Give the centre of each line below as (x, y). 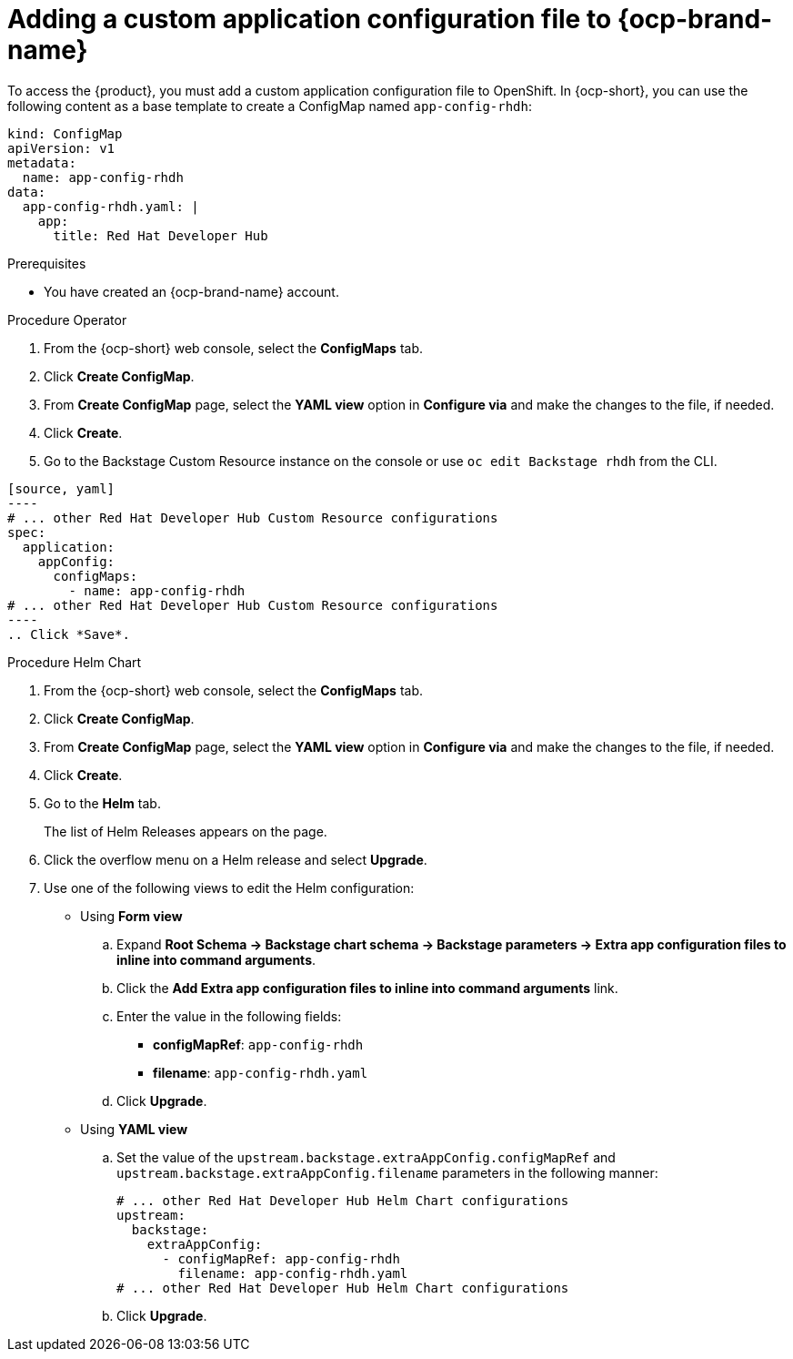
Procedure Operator (67, 319)
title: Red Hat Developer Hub (161, 235)
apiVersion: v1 (61, 148)
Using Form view (131, 916)
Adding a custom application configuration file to (310, 19)
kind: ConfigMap (65, 133)
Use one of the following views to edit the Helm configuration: (229, 887)
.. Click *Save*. (69, 634)
